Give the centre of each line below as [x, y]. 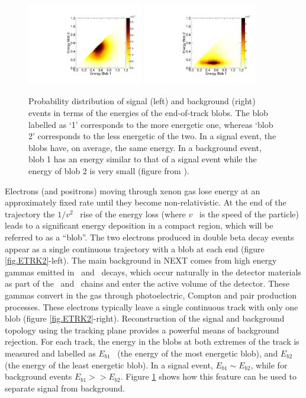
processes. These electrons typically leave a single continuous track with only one [152, 306]
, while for [269, 365]
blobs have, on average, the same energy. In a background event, [145, 147]
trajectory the [30, 214]
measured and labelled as [50, 353]
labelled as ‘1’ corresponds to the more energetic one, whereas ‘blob [151, 124]
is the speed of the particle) [249, 214]
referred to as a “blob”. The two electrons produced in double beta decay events [149, 237]
